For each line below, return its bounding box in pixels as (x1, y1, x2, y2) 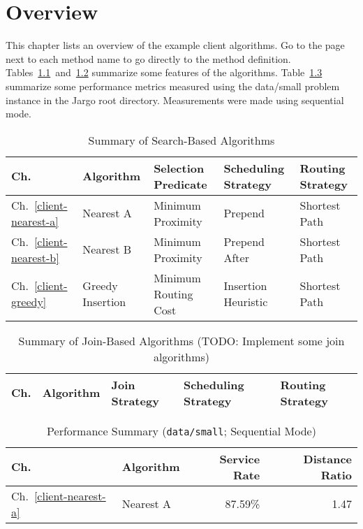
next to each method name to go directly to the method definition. (6, 51, 291, 66)
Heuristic (223, 294, 268, 310)
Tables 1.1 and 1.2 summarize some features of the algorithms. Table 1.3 (6, 65, 323, 80)
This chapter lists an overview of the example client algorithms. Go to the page (6, 38, 345, 52)
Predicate (154, 175, 207, 192)
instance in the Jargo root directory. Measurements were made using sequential (6, 92, 344, 107)
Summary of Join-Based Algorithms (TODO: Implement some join (18, 332, 345, 349)
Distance (303, 450, 352, 467)
